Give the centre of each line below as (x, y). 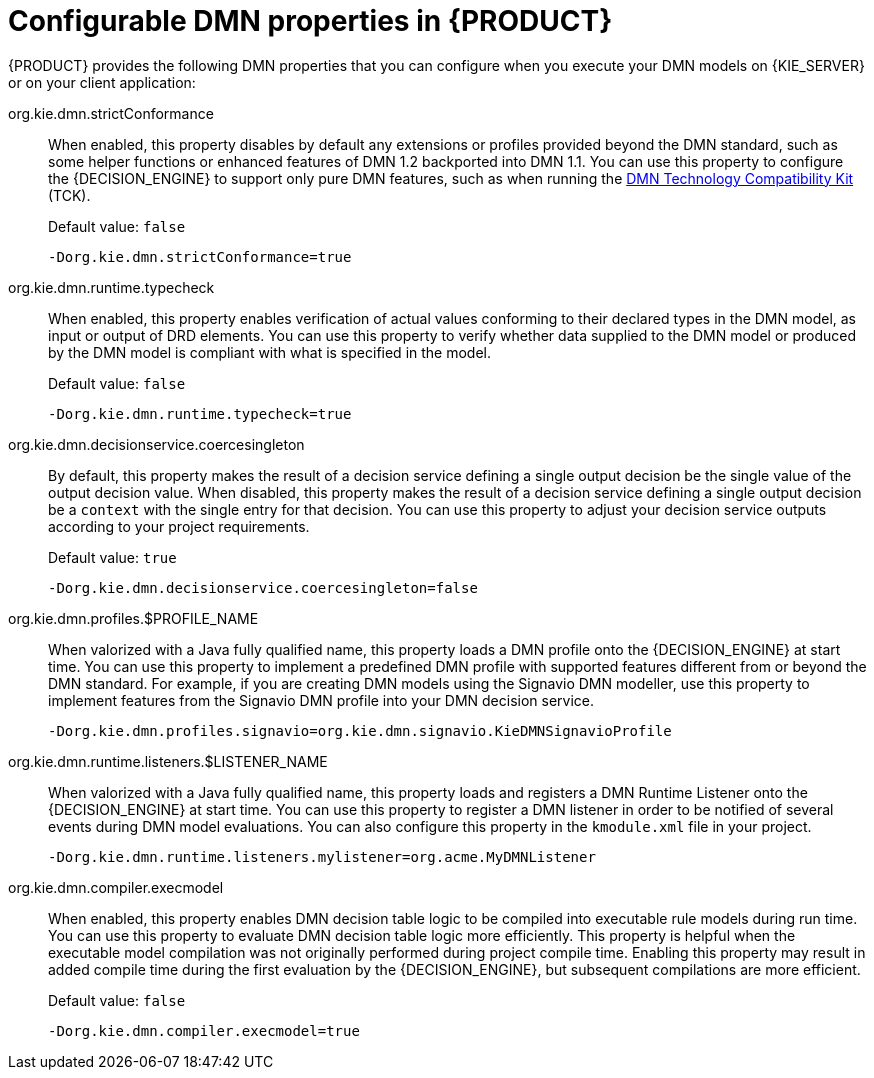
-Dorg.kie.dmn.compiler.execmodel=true (204, 1030)
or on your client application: (102, 82)
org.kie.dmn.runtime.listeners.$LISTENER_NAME (168, 761)
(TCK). (69, 195)
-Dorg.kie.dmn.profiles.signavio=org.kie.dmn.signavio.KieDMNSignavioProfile (360, 730)
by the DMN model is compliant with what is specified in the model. (270, 352)
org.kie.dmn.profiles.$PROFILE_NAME (133, 618)
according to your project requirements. (179, 526)
